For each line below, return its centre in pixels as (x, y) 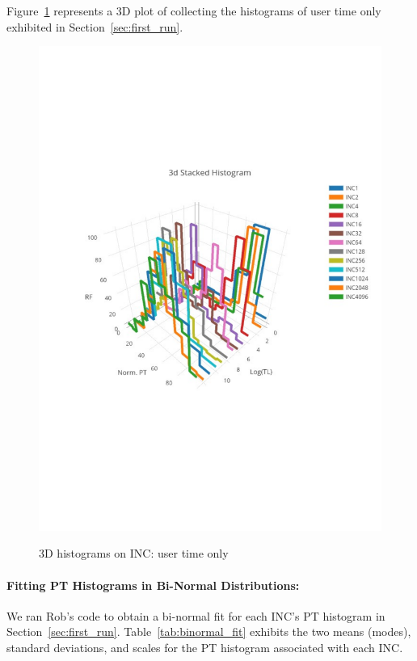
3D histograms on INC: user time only (134, 553)
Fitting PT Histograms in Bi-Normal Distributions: (153, 585)
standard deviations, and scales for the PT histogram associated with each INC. (205, 648)
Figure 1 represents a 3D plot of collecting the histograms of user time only (194, 11)
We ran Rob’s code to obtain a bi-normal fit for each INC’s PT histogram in (196, 615)
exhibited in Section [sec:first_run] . (95, 26)
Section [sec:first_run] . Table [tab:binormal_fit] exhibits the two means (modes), (209, 632)
